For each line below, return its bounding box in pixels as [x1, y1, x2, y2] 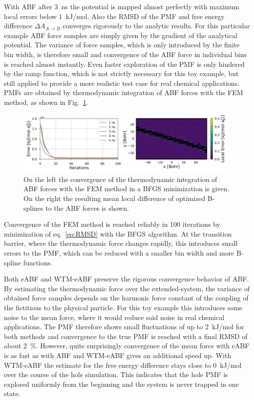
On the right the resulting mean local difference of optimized [23, 193, 205, 203]
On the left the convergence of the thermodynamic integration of [23, 174, 217, 184]
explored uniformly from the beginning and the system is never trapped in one [4, 379, 239, 389]
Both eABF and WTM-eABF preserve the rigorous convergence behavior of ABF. [4, 274, 249, 284]
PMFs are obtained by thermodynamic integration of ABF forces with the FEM [4, 87, 243, 98]
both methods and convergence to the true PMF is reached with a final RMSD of [4, 331, 248, 341]
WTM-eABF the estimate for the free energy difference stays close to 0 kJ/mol [4, 360, 242, 370]
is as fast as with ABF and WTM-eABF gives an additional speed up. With [4, 350, 232, 360]
